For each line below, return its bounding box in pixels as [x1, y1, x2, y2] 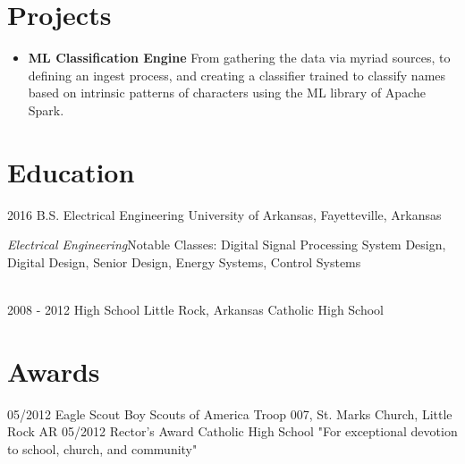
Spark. [28, 100, 64, 119]
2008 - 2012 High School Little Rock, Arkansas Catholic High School [7, 300, 385, 318]
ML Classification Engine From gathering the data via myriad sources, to [28, 48, 451, 67]
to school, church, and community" [7, 439, 198, 458]
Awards [7, 352, 100, 389]
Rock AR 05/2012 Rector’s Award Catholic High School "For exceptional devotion [7, 422, 458, 441]
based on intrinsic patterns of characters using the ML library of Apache [28, 83, 426, 102]
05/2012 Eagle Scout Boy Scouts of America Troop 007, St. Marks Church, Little [7, 404, 452, 423]
